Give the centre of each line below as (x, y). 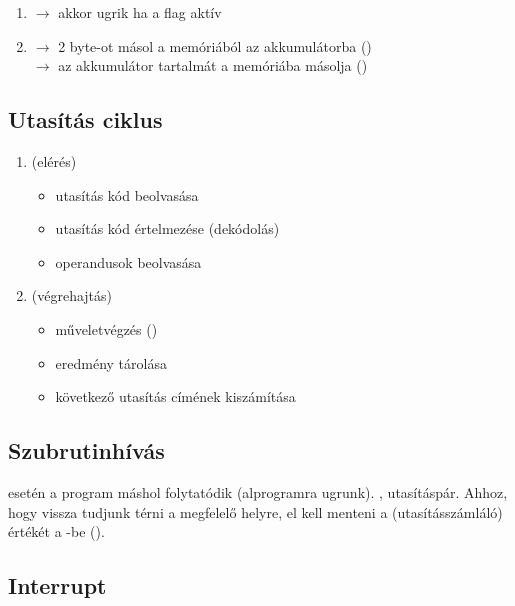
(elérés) (54, 160)
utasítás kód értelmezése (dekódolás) (167, 228)
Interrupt (57, 585)
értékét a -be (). (56, 531)
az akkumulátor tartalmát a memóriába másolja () (213, 65)
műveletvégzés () (106, 328)
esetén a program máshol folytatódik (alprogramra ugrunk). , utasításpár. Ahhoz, (258, 491)
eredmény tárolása (111, 362)
